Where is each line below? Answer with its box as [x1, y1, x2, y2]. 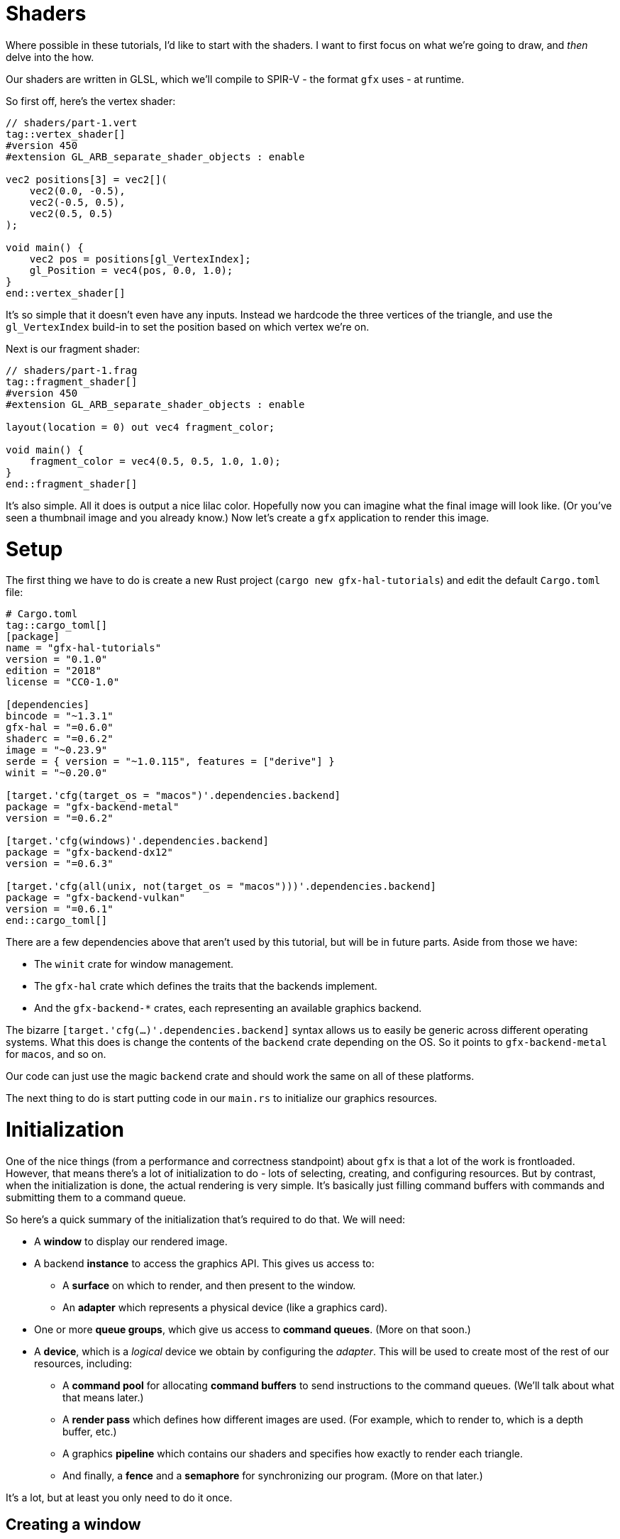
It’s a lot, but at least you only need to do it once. [6, 1491, 233, 1504]
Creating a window [6, 1516, 141, 1534]
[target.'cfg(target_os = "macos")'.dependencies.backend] [6, 790, 341, 802]
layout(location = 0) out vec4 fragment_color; [6, 421, 275, 433]
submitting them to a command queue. [6, 1191, 187, 1203]
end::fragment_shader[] [6, 478, 138, 490]
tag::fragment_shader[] [6, 375, 138, 387]
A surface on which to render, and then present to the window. [62, 1279, 356, 1291]
